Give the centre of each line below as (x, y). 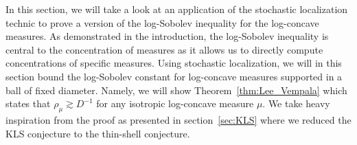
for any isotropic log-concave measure (175, 103)
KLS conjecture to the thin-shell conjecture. (98, 133)
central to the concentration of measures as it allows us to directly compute (164, 49)
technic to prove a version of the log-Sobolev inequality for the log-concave (162, 22)
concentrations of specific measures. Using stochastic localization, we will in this (174, 63)
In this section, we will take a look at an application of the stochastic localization (177, 9)
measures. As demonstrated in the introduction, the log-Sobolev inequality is (167, 36)
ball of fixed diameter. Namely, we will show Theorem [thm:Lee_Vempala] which (176, 90)
